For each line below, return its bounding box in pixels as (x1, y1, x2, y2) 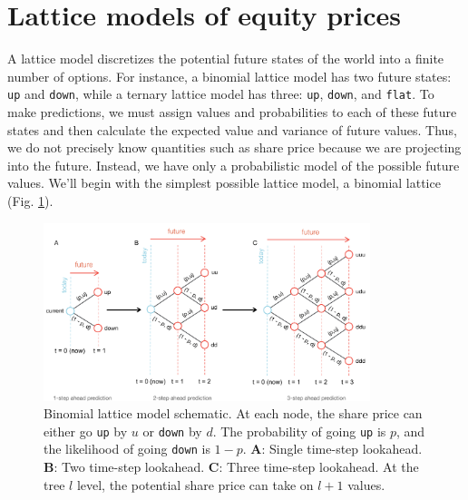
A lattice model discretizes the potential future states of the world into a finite (7, 49, 444, 68)
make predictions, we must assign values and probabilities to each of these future (7, 102, 457, 121)
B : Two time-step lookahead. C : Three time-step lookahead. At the (44, 457, 419, 476)
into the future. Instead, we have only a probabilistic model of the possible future (7, 155, 460, 174)
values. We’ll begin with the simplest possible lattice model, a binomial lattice (7, 173, 441, 192)
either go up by (44, 421, 128, 440)
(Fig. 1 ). (7, 191, 54, 210)
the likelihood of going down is (44, 439, 210, 458)
